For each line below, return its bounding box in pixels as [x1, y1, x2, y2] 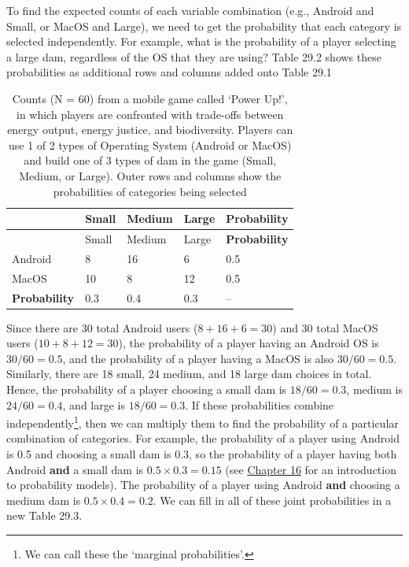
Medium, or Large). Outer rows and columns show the [19, 167, 282, 183]
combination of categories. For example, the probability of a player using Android [6, 430, 400, 447]
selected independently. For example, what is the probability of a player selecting [6, 33, 396, 50]
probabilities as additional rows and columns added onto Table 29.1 [6, 64, 332, 80]
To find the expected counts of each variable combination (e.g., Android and [6, 2, 374, 18]
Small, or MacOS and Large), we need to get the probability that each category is [6, 17, 402, 34]
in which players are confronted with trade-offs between [16, 106, 284, 122]
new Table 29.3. [6, 507, 83, 524]
